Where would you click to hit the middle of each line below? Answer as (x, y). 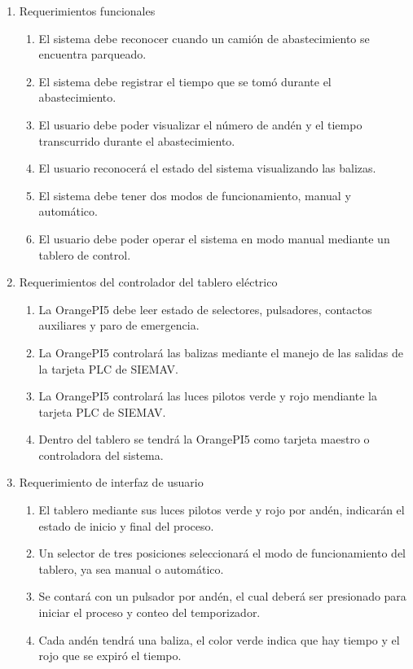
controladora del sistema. (101, 455)
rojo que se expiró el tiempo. (110, 656)
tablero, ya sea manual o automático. (131, 568)
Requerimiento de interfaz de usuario (111, 482)
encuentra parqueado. (92, 54)
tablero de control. (85, 254)
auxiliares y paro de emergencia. (119, 325)
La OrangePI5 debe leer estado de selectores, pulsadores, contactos (205, 309)
